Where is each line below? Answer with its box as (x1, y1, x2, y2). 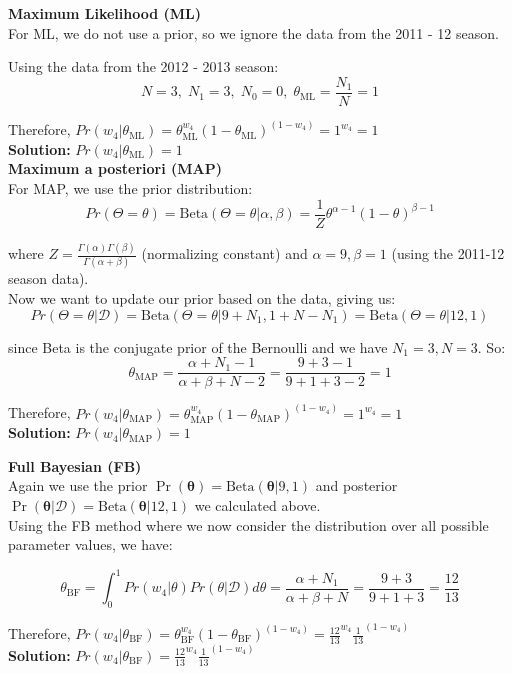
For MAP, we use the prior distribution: (8, 178, 253, 199)
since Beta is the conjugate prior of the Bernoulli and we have (8, 336, 388, 357)
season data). (8, 268, 89, 289)
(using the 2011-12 (391, 243, 505, 264)
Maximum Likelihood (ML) (8, 3, 202, 23)
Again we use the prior (8, 475, 148, 496)
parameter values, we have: (8, 534, 173, 555)
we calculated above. (194, 495, 321, 515)
